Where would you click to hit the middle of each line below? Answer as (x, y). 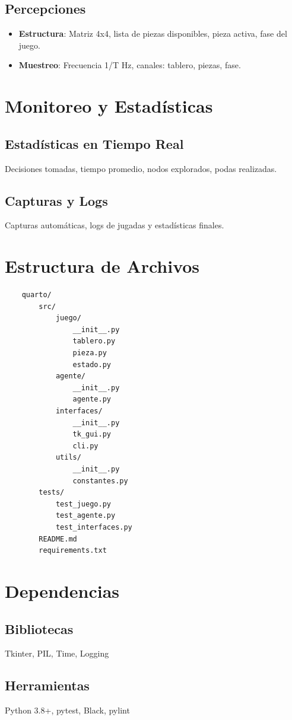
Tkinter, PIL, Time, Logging (57, 653)
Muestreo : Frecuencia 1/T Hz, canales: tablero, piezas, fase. (130, 65)
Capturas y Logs (56, 200)
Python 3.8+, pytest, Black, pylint (67, 710)
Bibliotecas (39, 628)
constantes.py (100, 481)
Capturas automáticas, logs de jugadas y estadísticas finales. (115, 225)
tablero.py (94, 341)
